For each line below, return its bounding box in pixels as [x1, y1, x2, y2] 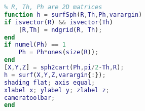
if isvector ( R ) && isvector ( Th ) [4, 18, 113, 26]
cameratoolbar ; [4, 94, 55, 101]
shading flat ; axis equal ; [4, 79, 95, 86]
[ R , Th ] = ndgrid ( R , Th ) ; [18, 26, 102, 33]
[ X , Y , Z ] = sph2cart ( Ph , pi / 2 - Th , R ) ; [4, 64, 124, 71]
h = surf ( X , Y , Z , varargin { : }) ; [4, 71, 106, 79]
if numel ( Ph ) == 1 [4, 41, 66, 49]
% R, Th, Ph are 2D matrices [4, 4, 102, 11]
